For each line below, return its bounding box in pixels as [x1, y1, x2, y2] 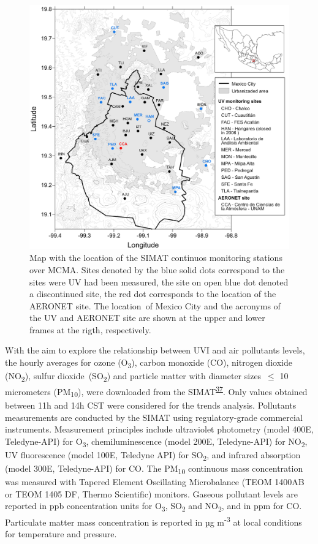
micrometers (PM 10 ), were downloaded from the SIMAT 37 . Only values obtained [5, 383, 308, 399]
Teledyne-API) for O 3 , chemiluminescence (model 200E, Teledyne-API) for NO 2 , [5, 434, 308, 449]
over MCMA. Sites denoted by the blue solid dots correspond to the [29, 263, 285, 276]
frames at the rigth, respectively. [29, 323, 151, 336]
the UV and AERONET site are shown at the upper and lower [29, 311, 265, 324]
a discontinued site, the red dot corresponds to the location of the [29, 287, 276, 300]
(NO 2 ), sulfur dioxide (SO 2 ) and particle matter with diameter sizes [5, 369, 262, 383]
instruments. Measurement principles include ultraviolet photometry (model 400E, [5, 423, 314, 436]
